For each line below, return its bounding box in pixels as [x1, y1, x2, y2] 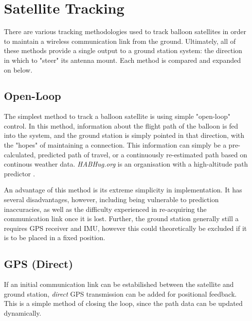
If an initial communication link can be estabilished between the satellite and [4, 279, 234, 289]
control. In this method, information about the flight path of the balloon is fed [4, 120, 238, 131]
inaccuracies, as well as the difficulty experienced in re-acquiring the [4, 204, 207, 214]
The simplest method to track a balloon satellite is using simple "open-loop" [4, 111, 231, 121]
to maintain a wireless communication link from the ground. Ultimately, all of [4, 36, 236, 46]
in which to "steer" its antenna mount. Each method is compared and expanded [4, 55, 241, 65]
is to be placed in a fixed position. [4, 232, 106, 243]
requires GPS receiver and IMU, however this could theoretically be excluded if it [4, 223, 247, 233]
